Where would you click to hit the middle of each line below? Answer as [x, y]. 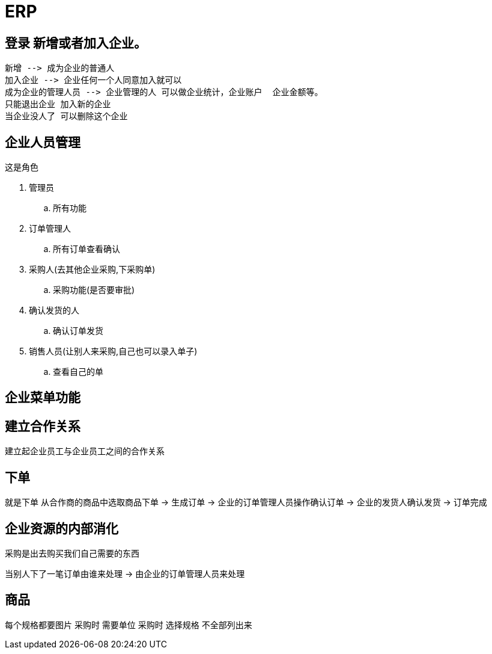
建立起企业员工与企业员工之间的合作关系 [85, 451]
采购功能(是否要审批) [94, 290]
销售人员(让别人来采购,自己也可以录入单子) [113, 351]
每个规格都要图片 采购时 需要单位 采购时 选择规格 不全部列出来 [129, 625]
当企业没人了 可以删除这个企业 [66, 116]
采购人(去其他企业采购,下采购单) [92, 270]
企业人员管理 [43, 142]
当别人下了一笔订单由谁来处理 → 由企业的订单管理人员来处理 [125, 573]
